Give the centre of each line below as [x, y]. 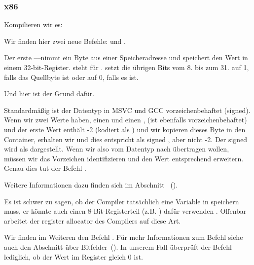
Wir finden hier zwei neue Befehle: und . [65, 41]
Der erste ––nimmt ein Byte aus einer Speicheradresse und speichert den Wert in [126, 57]
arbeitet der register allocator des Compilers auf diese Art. [92, 220]
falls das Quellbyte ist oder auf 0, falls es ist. [71, 77]
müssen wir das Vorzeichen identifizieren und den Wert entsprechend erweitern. [124, 158]
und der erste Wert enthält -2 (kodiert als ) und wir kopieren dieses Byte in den [125, 129]
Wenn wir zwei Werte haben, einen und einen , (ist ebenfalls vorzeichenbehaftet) [126, 120]
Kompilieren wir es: [33, 24]
